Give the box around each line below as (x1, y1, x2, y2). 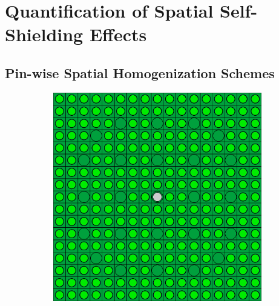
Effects (89, 22, 147, 47)
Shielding (5, 22, 84, 47)
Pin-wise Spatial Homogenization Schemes (5, 63, 275, 82)
